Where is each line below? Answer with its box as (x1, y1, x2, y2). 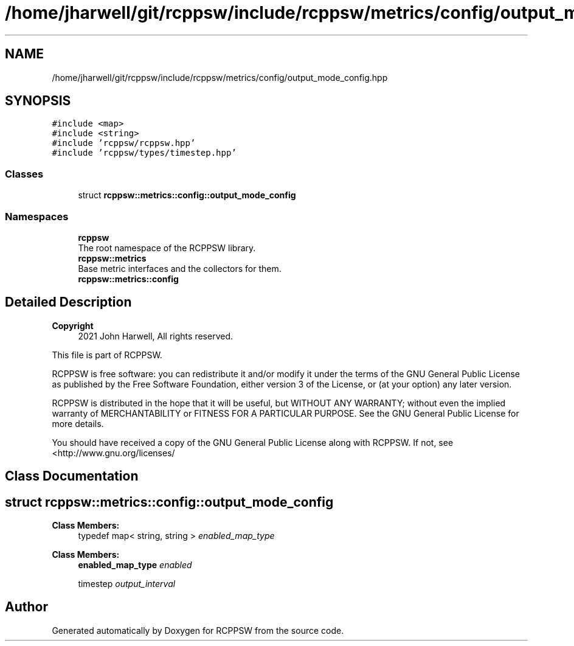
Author (5, 599, 48, 615)
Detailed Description (5, 294, 132, 310)
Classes (5, 167, 44, 180)
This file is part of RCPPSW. (52, 349, 162, 360)
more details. (52, 418, 104, 429)
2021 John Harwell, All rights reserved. (78, 330, 233, 341)
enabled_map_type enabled (78, 560, 192, 571)
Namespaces (5, 210, 69, 223)
